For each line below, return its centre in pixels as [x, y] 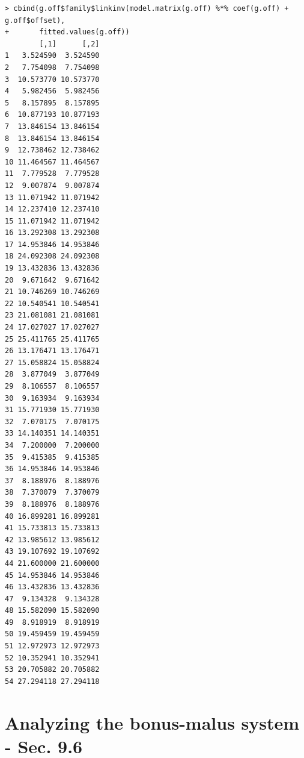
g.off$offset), [35, 20]
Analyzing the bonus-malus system [152, 722]
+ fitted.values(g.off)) [67, 32]
